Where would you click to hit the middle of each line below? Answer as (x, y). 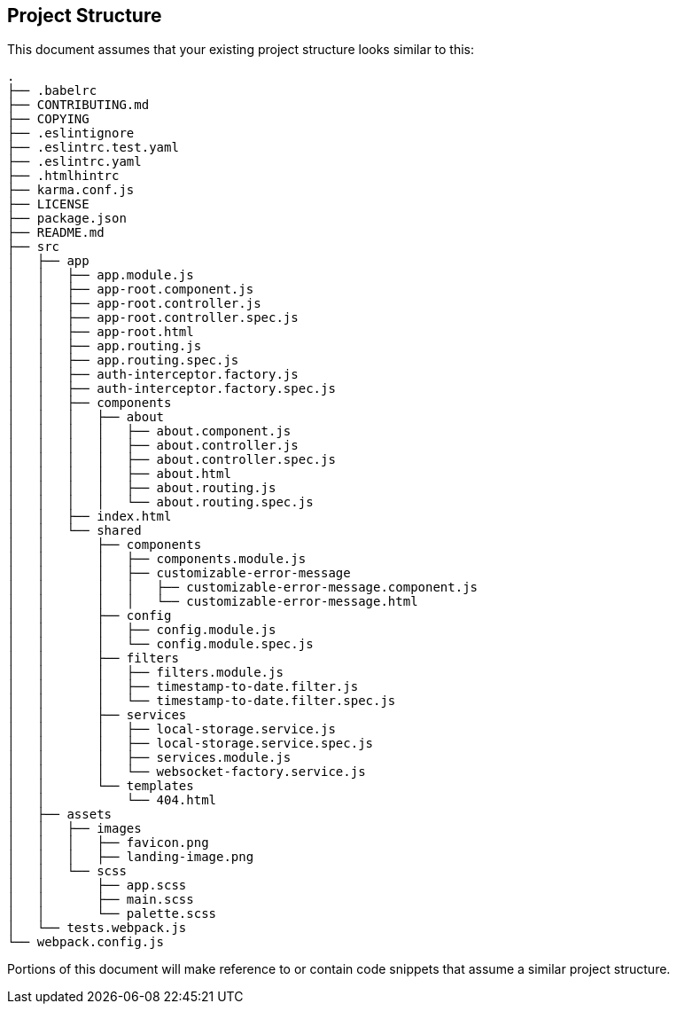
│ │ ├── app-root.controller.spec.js (153, 318)
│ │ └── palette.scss (112, 914)
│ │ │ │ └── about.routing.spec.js (160, 502)
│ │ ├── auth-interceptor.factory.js (153, 375)
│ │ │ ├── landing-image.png (131, 857)
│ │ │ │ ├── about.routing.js (142, 488)
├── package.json (67, 219)
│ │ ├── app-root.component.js (131, 290)
